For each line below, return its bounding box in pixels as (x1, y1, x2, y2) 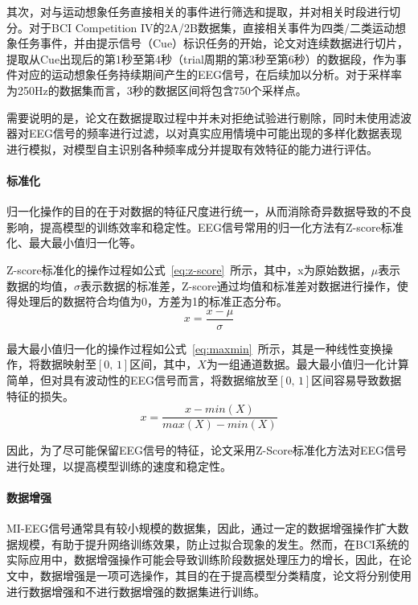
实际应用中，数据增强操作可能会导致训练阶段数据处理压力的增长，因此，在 (6, 551, 400, 568)
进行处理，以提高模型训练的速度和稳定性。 (6, 457, 232, 474)
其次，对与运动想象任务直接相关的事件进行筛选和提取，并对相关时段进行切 (6, 3, 400, 19)
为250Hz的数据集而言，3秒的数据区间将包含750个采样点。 (6, 81, 307, 98)
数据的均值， (6, 277, 74, 294)
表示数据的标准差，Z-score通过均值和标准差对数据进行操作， (80, 277, 397, 294)
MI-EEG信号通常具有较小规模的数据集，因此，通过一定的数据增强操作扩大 (6, 520, 398, 537)
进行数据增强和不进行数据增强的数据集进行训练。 (6, 582, 265, 599)
